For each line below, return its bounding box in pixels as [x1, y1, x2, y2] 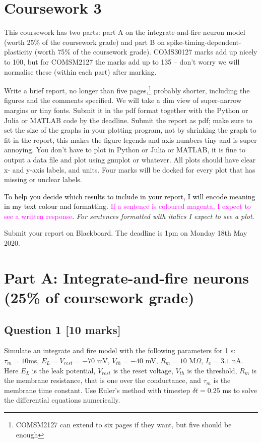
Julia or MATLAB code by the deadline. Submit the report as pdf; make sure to [4, 115, 252, 125]
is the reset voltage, [113, 365, 173, 375]
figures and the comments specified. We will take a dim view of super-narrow [4, 95, 241, 105]
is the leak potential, [32, 365, 96, 375]
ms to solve [222, 384, 257, 395]
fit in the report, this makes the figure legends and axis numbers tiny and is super [4, 134, 257, 145]
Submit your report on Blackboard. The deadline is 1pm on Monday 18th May [4, 228, 247, 238]
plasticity [4, 46, 33, 57]
